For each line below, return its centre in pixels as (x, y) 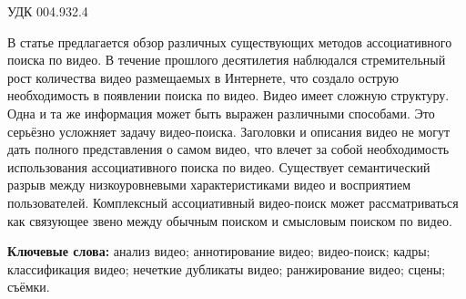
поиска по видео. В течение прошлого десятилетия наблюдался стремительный (227, 60)
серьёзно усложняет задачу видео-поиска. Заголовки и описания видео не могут (229, 131)
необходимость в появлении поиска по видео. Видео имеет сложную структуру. (228, 95)
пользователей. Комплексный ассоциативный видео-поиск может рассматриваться (233, 202)
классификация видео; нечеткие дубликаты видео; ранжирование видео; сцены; (227, 268)
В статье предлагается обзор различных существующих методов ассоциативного (230, 41)
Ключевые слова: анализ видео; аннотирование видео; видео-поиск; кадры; (219, 251)
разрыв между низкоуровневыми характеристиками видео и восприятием (209, 185)
